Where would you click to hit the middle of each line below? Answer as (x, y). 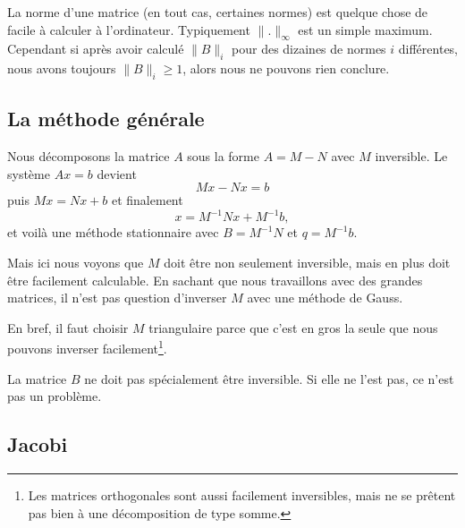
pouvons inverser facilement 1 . (87, 347)
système (29, 173)
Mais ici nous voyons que (76, 263)
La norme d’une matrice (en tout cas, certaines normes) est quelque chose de (218, 12)
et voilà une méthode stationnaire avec (113, 232)
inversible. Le (411, 156)
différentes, (428, 49)
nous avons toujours (62, 68)
